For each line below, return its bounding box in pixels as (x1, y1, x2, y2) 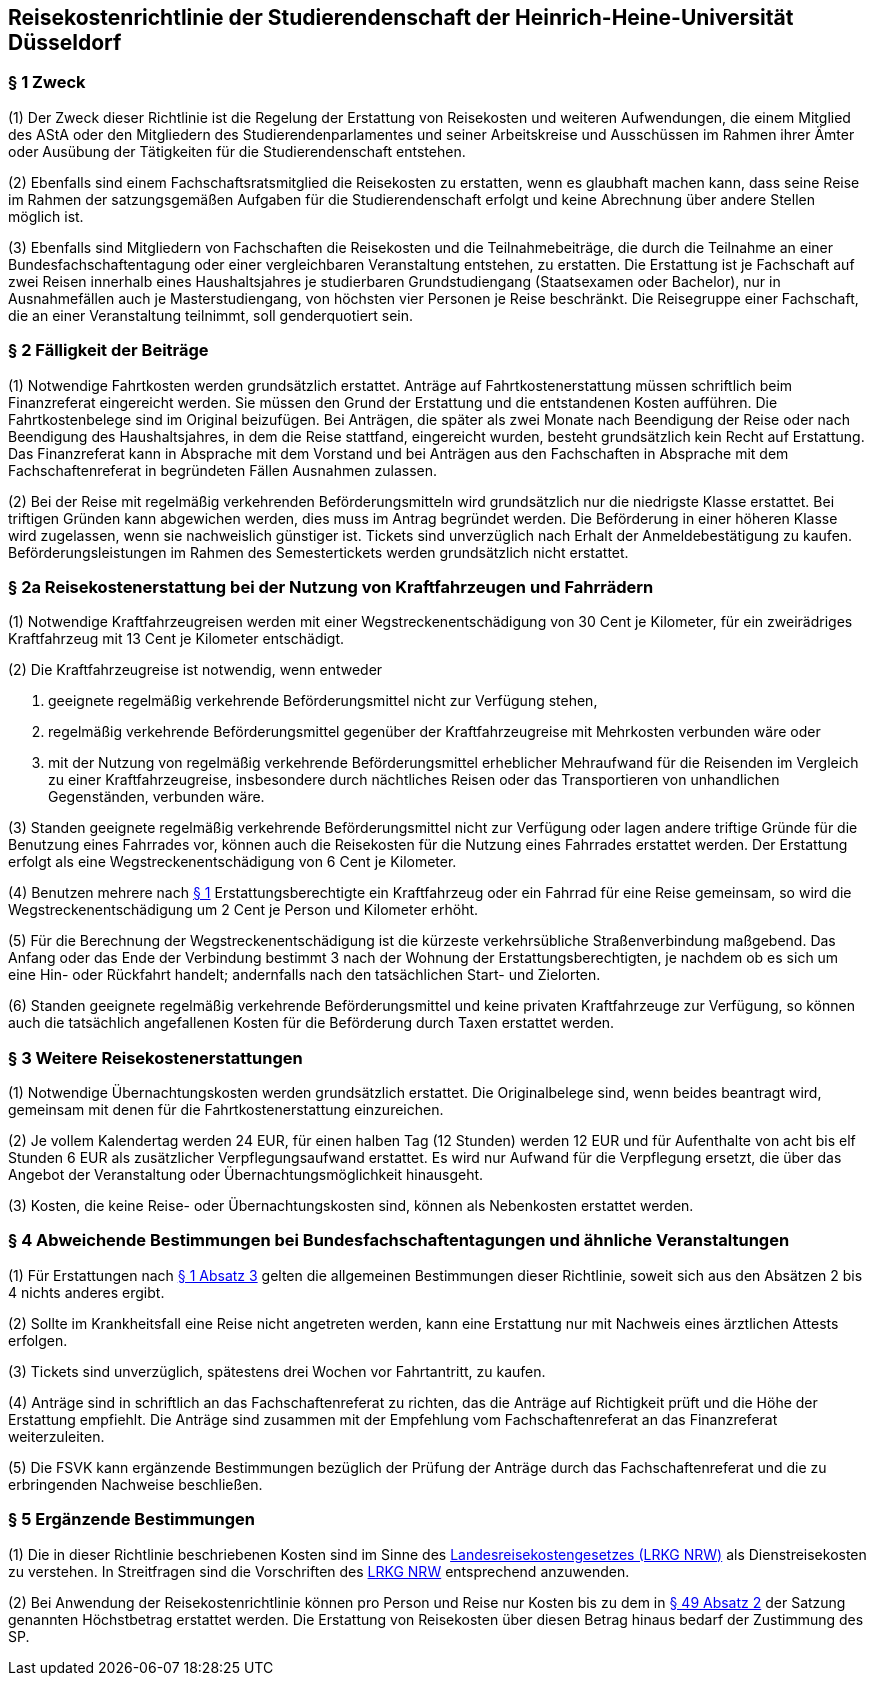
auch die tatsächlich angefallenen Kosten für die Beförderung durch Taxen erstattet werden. (8, 1014, 615, 1032)
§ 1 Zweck (8, 72, 86, 93)
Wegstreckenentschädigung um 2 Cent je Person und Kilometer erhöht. (8, 901, 479, 919)
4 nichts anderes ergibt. (8, 1283, 165, 1301)
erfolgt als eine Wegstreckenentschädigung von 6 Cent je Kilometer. (8, 853, 457, 871)
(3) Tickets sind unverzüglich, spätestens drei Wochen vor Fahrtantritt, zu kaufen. (8, 1362, 546, 1380)
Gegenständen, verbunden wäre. (48, 788, 265, 806)
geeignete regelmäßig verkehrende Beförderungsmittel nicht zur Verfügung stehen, (48, 692, 598, 710)
